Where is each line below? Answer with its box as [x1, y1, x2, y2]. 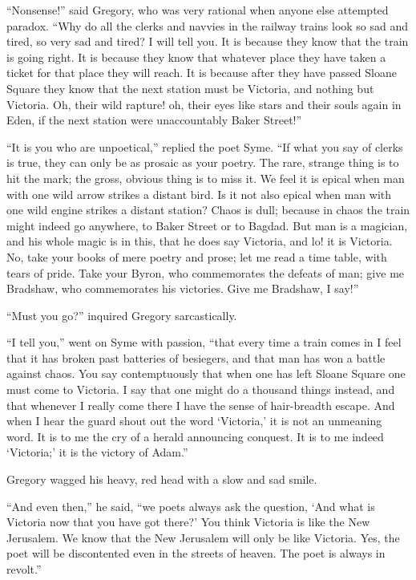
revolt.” [6, 561, 42, 577]
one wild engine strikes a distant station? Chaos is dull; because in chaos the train [6, 201, 410, 218]
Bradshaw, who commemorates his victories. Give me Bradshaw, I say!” [6, 280, 359, 297]
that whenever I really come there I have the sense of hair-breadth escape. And [6, 396, 395, 413]
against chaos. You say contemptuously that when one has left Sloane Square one [6, 365, 406, 382]
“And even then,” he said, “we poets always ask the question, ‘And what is [6, 497, 375, 514]
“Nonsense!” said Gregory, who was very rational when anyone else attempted [6, 2, 389, 18]
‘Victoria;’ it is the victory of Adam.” [6, 444, 188, 460]
